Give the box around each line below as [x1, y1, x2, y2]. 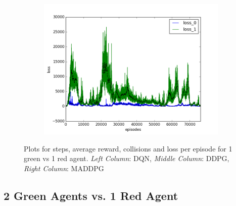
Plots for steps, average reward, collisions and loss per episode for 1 [24, 143, 232, 153]
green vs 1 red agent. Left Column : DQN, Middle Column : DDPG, [24, 153, 229, 164]
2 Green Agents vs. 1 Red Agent [4, 187, 178, 203]
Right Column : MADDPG [24, 163, 104, 173]
